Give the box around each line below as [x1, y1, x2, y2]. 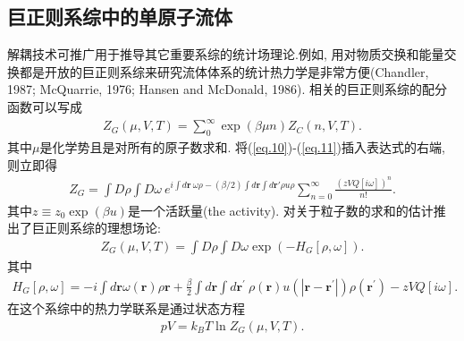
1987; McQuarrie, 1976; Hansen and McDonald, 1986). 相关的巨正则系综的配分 [7, 80, 447, 98]
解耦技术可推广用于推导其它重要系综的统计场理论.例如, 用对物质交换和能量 [7, 45, 444, 64]
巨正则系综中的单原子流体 [7, 3, 232, 30]
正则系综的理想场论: [44, 218, 161, 237]
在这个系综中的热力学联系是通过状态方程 [7, 298, 245, 317]
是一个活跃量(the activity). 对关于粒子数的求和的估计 [127, 200, 434, 219]
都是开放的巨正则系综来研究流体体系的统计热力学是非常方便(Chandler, [19, 62, 429, 81]
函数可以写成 [7, 97, 82, 115]
